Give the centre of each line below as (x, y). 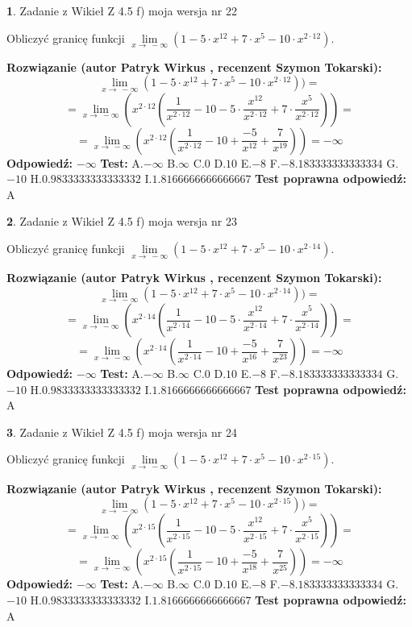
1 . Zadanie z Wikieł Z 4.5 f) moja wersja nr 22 (122, 10)
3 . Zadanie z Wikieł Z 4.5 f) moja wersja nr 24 (122, 432)
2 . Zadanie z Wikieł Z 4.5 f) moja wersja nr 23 (122, 221)
